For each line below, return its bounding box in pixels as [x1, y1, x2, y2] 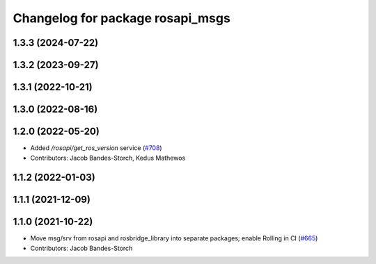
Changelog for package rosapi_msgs [13, 10, 231, 26]
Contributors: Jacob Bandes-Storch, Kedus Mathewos [30, 154, 186, 162]
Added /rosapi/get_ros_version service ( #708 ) [30, 144, 163, 152]
